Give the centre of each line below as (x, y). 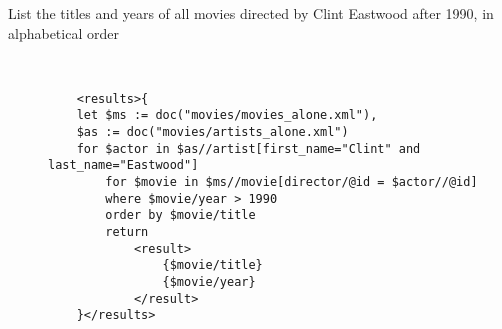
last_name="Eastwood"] (123, 165)
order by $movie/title (180, 215)
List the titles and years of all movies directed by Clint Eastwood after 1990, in (251, 13)
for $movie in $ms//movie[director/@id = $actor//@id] (291, 182)
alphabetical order (63, 32)
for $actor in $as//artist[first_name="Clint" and (248, 148)
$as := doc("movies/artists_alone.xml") (212, 132)
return (127, 232)
